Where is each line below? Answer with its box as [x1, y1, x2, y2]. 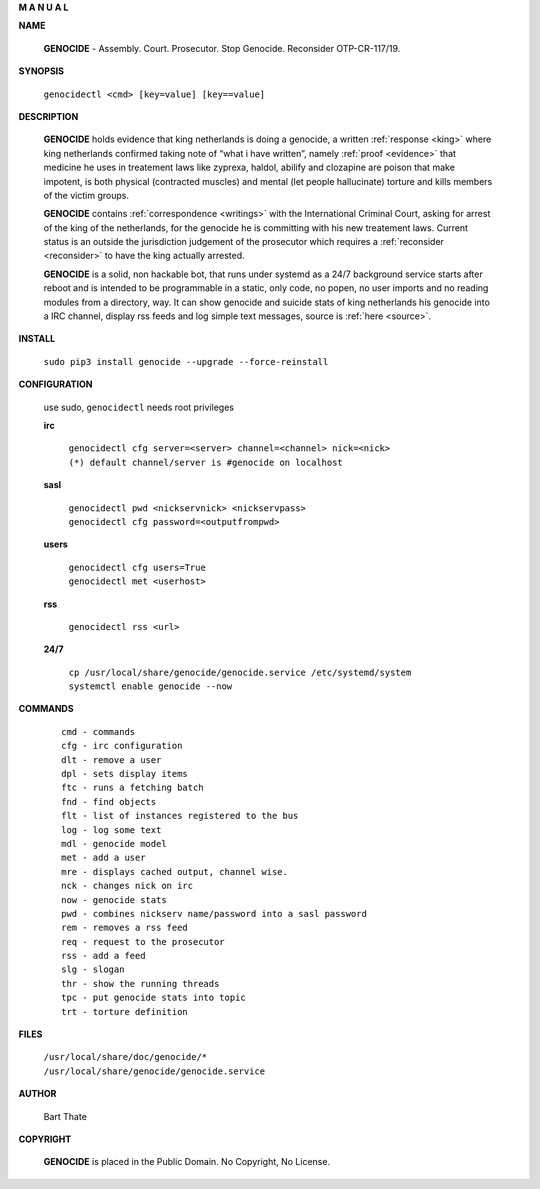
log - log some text [61, 824, 162, 835]
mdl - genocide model [61, 838, 167, 849]
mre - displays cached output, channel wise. [61, 866, 289, 877]
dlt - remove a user [61, 754, 162, 765]
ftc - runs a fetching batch [61, 782, 204, 794]
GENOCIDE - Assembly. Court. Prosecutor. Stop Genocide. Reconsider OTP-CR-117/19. [43, 42, 401, 54]
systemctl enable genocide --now [68, 681, 233, 692]
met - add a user [61, 852, 146, 864]
